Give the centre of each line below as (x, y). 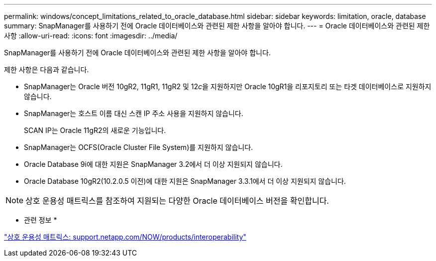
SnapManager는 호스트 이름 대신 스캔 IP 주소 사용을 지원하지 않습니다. (134, 113)
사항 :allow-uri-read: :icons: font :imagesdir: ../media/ (91, 36)
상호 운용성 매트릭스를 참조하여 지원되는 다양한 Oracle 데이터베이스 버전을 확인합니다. (177, 201)
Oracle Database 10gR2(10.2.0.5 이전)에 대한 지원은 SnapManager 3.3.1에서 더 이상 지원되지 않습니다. (185, 181)
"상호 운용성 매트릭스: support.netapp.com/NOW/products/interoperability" (125, 237)
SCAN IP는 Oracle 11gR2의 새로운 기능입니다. (95, 130)
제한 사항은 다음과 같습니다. (47, 69)
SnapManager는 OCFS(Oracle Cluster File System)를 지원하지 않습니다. (139, 147)
